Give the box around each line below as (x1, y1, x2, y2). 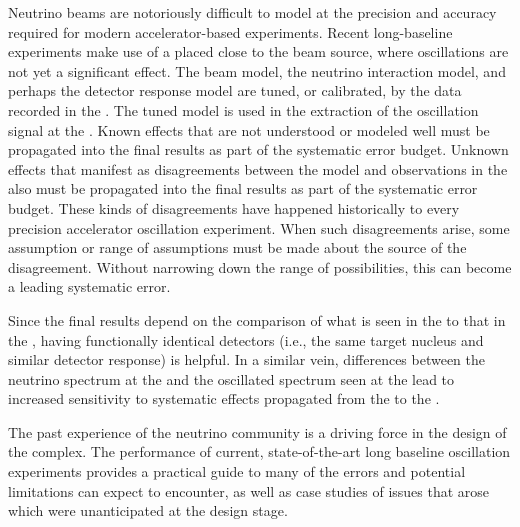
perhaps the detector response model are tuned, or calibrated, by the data (8, 80, 462, 101)
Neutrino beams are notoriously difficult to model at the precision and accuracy (8, 2, 497, 22)
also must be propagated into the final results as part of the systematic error (8, 178, 478, 199)
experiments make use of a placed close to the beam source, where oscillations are (8, 41, 509, 62)
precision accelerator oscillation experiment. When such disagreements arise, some (8, 217, 510, 238)
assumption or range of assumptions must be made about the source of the (8, 237, 467, 258)
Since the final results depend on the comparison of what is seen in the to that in (8, 309, 506, 330)
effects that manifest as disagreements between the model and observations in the (8, 158, 508, 179)
